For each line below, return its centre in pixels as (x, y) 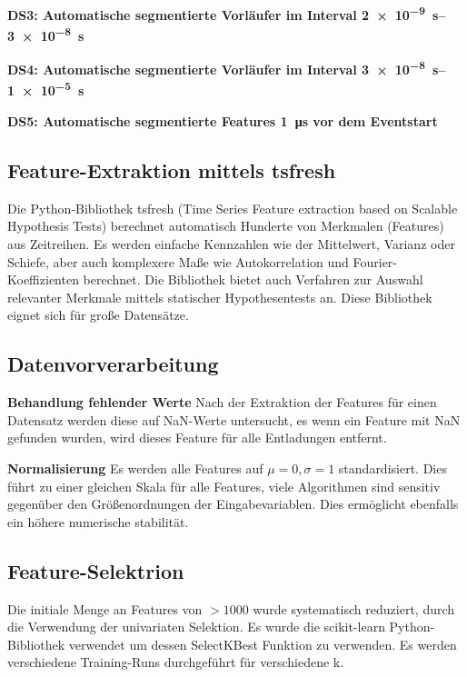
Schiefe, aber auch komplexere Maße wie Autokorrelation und (178, 261)
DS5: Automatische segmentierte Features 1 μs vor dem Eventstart (223, 121)
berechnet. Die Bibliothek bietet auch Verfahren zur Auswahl (253, 279)
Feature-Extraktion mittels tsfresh (172, 169)
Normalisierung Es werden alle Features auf (135, 468)
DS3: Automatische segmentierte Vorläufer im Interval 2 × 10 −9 (216, 13)
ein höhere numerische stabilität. (98, 521)
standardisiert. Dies (392, 468)
